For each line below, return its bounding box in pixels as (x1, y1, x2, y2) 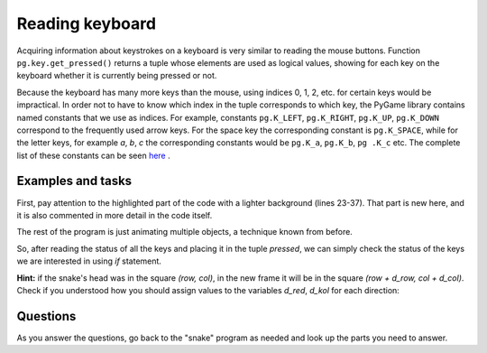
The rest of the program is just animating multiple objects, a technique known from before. (16, 227, 354, 237)
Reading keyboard (16, 14, 157, 33)
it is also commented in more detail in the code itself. (16, 209, 213, 220)
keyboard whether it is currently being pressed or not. (16, 70, 217, 81)
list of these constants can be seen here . (16, 150, 170, 161)
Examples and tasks (16, 173, 133, 189)
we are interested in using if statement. (16, 255, 162, 266)
